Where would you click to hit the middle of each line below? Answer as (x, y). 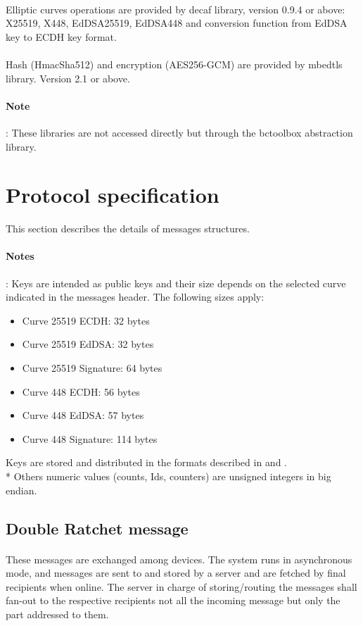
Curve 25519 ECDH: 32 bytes (86, 320)
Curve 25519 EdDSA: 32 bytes (88, 344)
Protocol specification (113, 195)
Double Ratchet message (97, 528)
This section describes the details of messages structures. (128, 229)
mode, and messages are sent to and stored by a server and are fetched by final (176, 573)
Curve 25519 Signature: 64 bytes (92, 368)
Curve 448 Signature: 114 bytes (90, 438)
